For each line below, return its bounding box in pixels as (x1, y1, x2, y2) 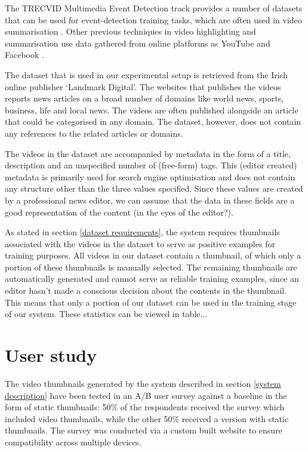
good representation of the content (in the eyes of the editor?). (5, 205, 233, 218)
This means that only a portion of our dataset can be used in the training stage (5, 296, 297, 308)
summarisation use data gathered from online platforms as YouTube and (5, 36, 270, 49)
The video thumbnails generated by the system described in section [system (5, 377, 281, 389)
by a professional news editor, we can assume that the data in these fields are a (5, 193, 295, 206)
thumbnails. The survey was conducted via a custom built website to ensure (5, 424, 282, 436)
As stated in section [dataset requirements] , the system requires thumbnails (5, 226, 280, 238)
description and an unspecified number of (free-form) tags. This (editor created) (5, 159, 297, 171)
